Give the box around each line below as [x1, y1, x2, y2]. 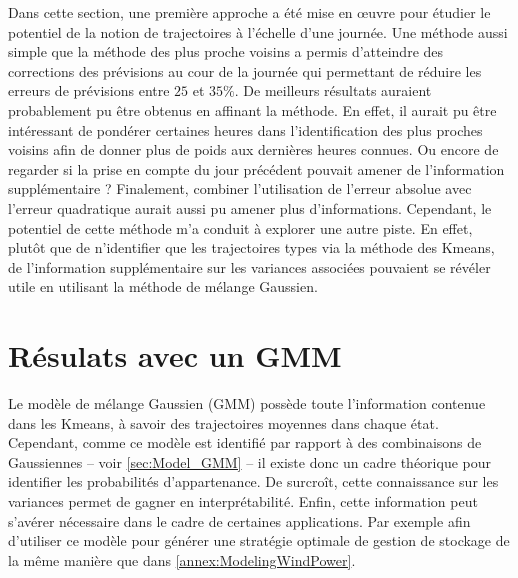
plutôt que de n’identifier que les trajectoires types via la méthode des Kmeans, [8, 237, 495, 258]
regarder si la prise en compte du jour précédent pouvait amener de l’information [8, 158, 505, 179]
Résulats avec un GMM [8, 335, 342, 376]
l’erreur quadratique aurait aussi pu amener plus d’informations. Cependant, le [8, 197, 492, 218]
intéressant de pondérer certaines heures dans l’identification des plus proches [8, 119, 483, 140]
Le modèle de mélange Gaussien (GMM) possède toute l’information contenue [8, 393, 486, 414]
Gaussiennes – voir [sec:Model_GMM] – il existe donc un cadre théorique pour [8, 451, 491, 472]
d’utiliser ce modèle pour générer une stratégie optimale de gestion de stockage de [8, 530, 510, 551]
